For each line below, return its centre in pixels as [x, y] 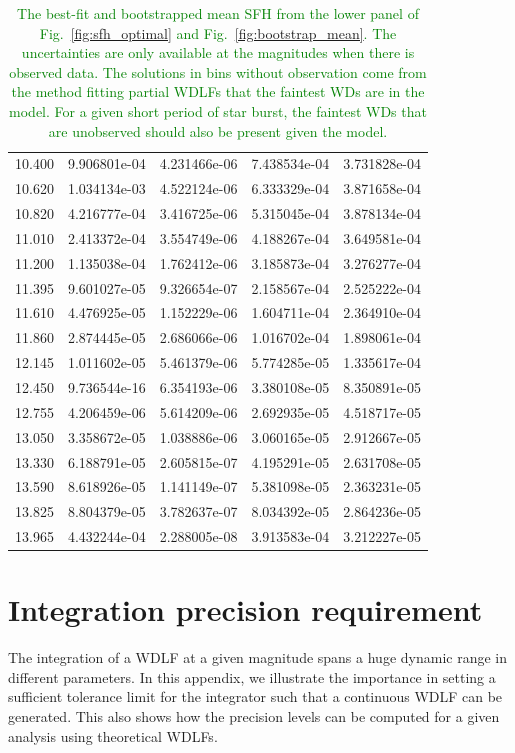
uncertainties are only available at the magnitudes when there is [218, 52]
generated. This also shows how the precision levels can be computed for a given [254, 716]
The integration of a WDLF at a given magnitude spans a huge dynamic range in [257, 657]
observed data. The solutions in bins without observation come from [218, 71]
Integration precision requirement [245, 609]
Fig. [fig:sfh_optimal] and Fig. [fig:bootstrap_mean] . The [218, 32]
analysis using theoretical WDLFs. [113, 735]
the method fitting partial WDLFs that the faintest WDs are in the [218, 91]
